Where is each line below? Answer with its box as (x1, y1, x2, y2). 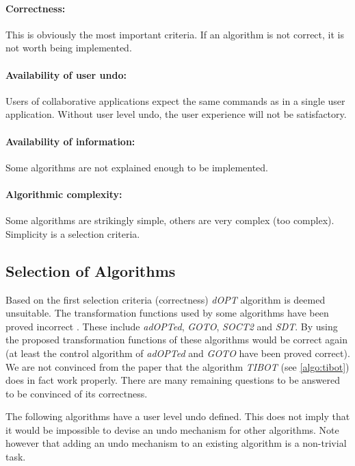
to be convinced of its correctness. (5, 386, 148, 400)
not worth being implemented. (5, 40, 132, 55)
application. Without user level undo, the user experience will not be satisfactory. (5, 107, 347, 121)
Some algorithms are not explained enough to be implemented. (5, 160, 268, 174)
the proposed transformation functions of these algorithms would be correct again (5, 332, 347, 347)
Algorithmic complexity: (5, 186, 122, 201)
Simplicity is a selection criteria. (5, 226, 140, 241)
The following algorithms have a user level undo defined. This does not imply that (5, 409, 350, 424)
